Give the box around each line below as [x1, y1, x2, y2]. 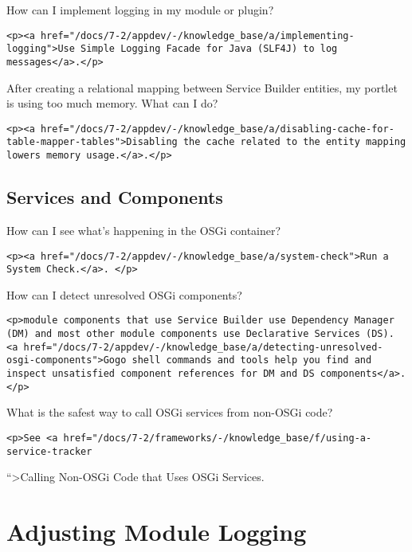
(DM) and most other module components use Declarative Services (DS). [6, 328, 394, 340]
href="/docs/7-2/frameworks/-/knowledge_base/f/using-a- [63, 432, 372, 444]
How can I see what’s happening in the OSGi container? [6, 221, 281, 238]
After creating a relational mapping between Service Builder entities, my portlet [6, 79, 398, 96]
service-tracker [6, 445, 92, 457]
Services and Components [6, 185, 223, 209]
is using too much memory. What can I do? [6, 95, 218, 112]
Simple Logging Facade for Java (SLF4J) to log [80, 43, 338, 55]
